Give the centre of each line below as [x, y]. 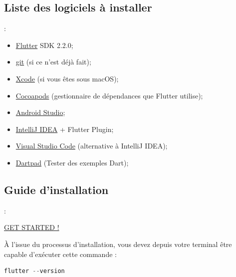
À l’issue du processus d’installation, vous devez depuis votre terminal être [118, 244]
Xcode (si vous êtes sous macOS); [67, 78]
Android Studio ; [40, 112]
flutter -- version [34, 271]
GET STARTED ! [32, 227]
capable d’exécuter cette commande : [60, 254]
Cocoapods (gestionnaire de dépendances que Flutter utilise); [109, 95]
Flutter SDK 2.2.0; [44, 45]
